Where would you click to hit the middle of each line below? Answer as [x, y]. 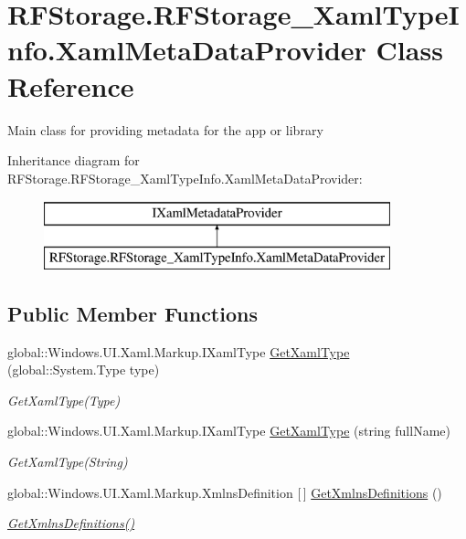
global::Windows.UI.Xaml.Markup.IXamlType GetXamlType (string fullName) [229, 431]
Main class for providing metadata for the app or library [165, 129]
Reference [71, 85]
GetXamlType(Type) [64, 400]
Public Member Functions [132, 313]
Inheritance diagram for [74, 160]
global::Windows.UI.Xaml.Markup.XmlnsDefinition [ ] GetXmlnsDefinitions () [225, 492]
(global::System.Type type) [84, 370]
